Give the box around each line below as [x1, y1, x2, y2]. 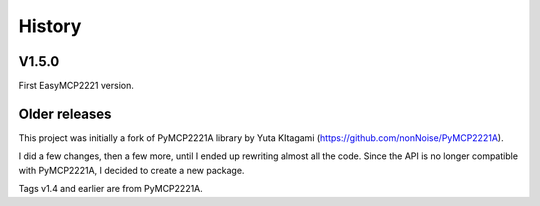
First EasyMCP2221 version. [18, 80, 135, 92]
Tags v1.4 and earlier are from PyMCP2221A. [18, 183, 204, 195]
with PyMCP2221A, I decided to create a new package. [18, 164, 245, 176]
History [18, 15, 82, 37]
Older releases [18, 105, 112, 122]
